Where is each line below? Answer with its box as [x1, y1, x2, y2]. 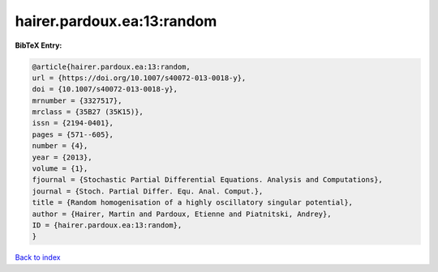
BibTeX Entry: [15, 40, 62, 50]
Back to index [15, 253, 61, 262]
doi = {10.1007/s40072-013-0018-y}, [32, 85, 178, 94]
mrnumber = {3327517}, [32, 96, 122, 105]
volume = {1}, [32, 164, 88, 173]
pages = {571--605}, [32, 130, 114, 139]
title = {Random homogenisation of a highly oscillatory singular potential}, [32, 198, 353, 207]
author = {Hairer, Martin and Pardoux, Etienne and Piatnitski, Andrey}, [32, 209, 332, 219]
